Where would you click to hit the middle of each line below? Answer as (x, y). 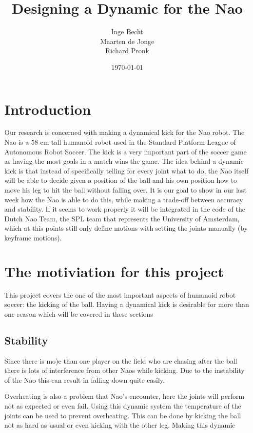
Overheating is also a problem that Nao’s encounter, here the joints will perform (125, 396)
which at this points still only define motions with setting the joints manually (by (126, 228)
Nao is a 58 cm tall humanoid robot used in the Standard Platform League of (120, 142)
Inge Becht (127, 32)
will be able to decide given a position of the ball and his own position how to (121, 180)
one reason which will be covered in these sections (79, 314)
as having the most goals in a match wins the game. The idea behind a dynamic (124, 161)
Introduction (48, 109)
